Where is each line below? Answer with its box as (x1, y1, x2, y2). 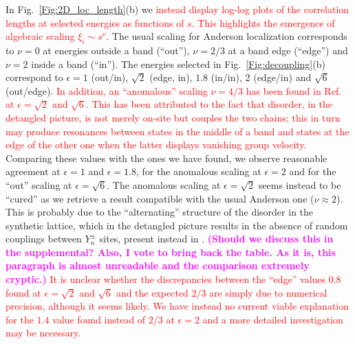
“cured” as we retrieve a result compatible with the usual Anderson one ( (6, 191, 314, 205)
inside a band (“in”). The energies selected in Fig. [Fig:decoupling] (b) (31, 56, 325, 71)
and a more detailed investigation (202, 312, 343, 326)
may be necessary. (6, 325, 81, 340)
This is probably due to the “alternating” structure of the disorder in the (6, 205, 314, 219)
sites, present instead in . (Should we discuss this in (99, 231, 334, 246)
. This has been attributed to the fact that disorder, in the (85, 97, 333, 111)
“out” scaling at (6, 177, 72, 192)
